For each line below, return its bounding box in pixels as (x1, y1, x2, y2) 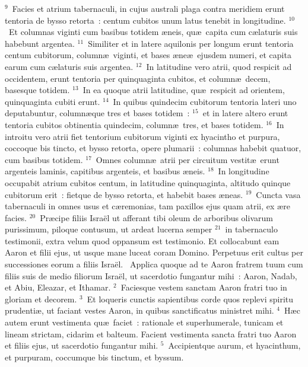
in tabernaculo (225, 223, 278, 235)
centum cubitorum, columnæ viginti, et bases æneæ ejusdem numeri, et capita (5, 49, 291, 61)
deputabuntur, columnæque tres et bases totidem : (5, 107, 190, 119)
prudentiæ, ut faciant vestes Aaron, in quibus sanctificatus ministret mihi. (5, 304, 274, 317)
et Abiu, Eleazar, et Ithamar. (5, 281, 111, 293)
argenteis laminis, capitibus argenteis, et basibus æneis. (5, 165, 205, 177)
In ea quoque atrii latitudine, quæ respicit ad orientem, (82, 84, 285, 96)
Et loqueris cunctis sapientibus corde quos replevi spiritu (87, 292, 294, 305)
